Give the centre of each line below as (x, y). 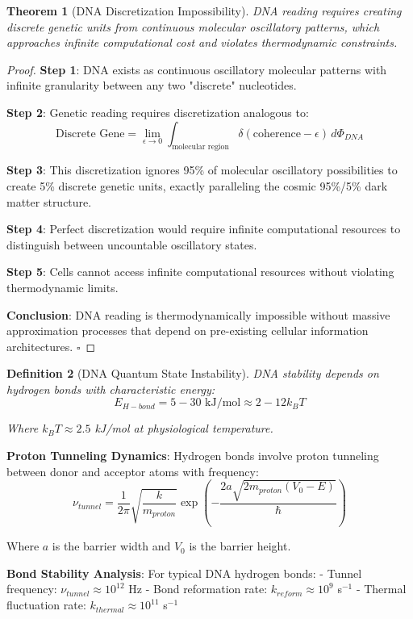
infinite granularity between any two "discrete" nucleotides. (152, 85)
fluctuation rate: (46, 605)
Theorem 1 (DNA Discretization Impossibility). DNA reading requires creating (204, 10)
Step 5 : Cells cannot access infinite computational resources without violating (200, 272)
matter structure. (49, 201)
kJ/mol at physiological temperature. (184, 428)
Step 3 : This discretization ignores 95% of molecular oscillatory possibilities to (202, 170)
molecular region (200, 147)
